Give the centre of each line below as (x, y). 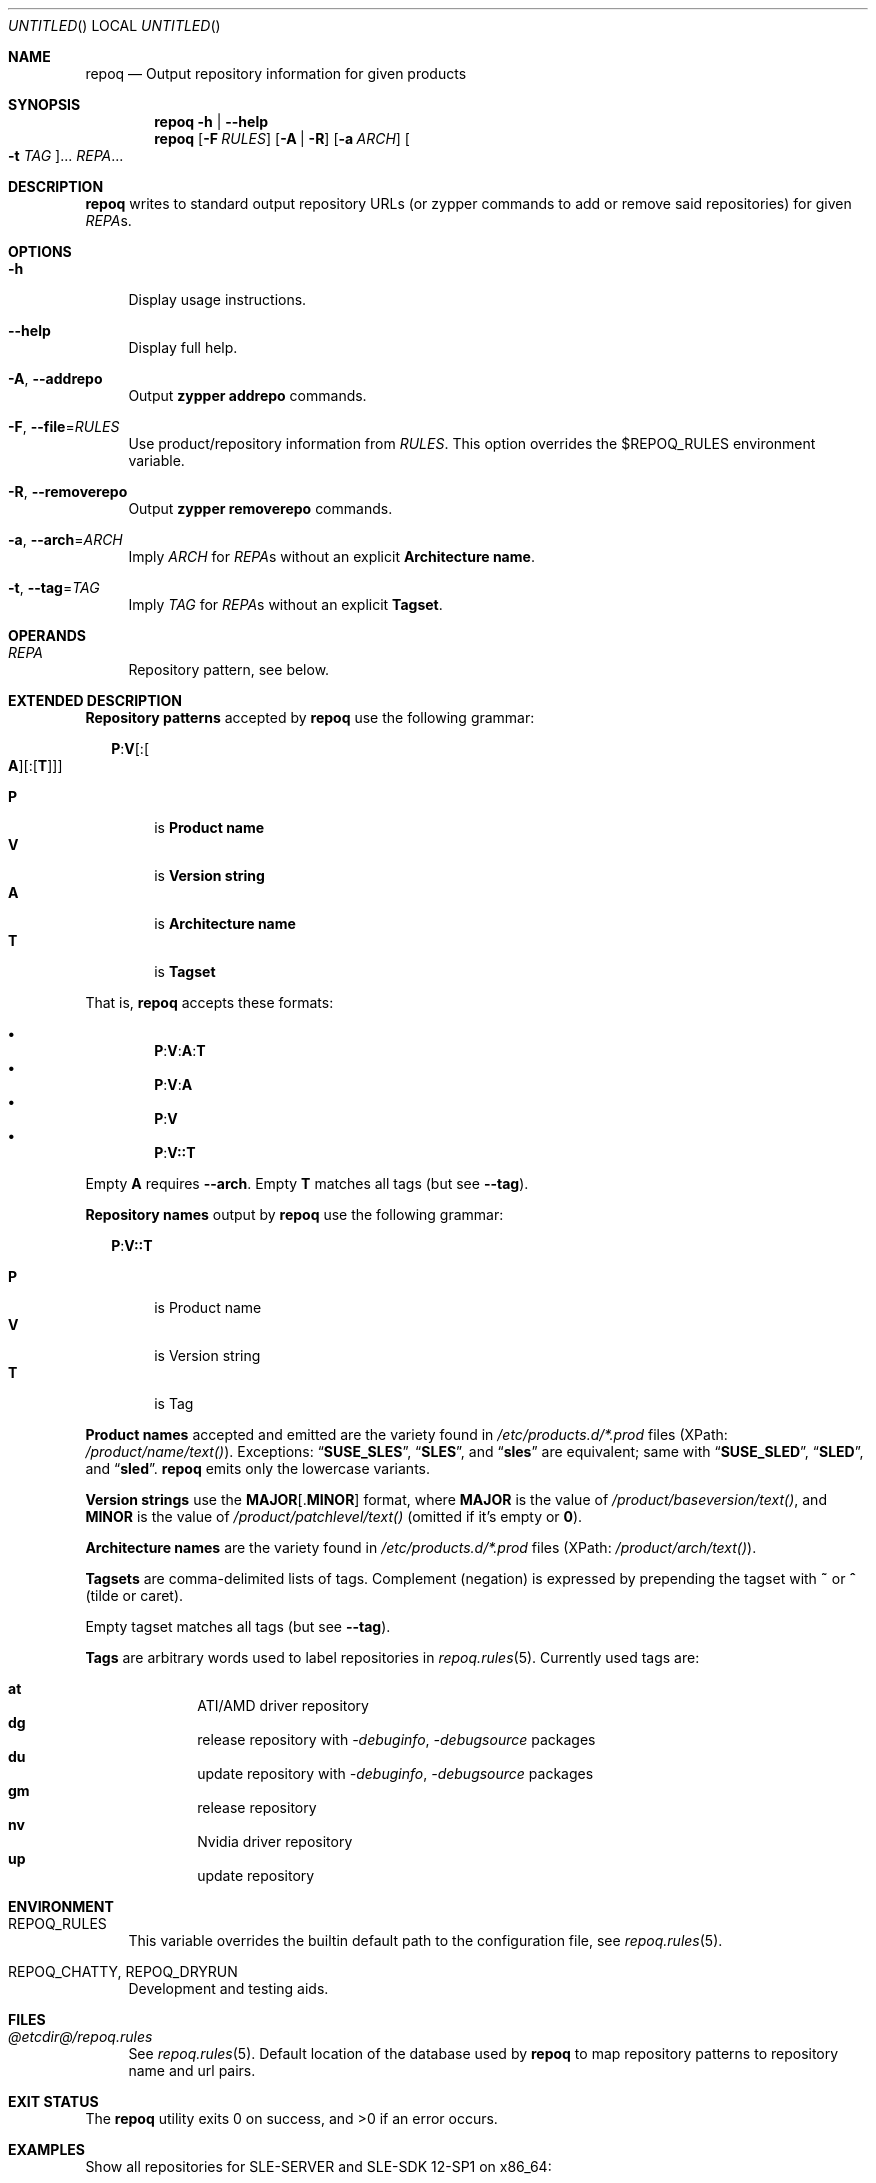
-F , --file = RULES (64, 426)
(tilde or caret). (134, 1595)
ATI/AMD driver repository (283, 1705)
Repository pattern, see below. (229, 669)
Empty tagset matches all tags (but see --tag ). (238, 1626)
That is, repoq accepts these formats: (209, 1002)
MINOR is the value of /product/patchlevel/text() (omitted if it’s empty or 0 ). (334, 1516)
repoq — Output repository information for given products (276, 73)
